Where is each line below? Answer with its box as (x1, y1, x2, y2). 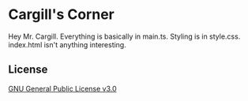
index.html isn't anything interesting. (8, 39, 126, 49)
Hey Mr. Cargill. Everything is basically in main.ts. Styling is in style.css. (8, 32, 241, 41)
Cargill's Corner (8, 6, 115, 24)
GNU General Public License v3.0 (8, 84, 117, 93)
